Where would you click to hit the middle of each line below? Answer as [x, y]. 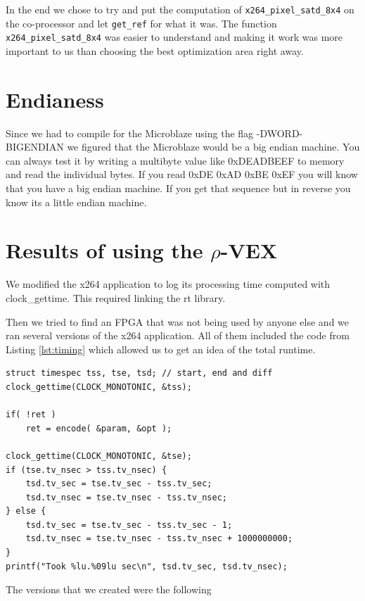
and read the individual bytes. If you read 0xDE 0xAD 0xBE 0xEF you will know [182, 174]
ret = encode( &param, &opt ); [99, 428]
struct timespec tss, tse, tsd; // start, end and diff [139, 373]
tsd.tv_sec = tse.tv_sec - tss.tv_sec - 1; [129, 525]
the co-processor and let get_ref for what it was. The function [141, 23]
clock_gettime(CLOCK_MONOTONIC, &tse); [99, 456]
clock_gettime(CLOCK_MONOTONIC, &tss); [99, 387]
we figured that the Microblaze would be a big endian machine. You [213, 147]
